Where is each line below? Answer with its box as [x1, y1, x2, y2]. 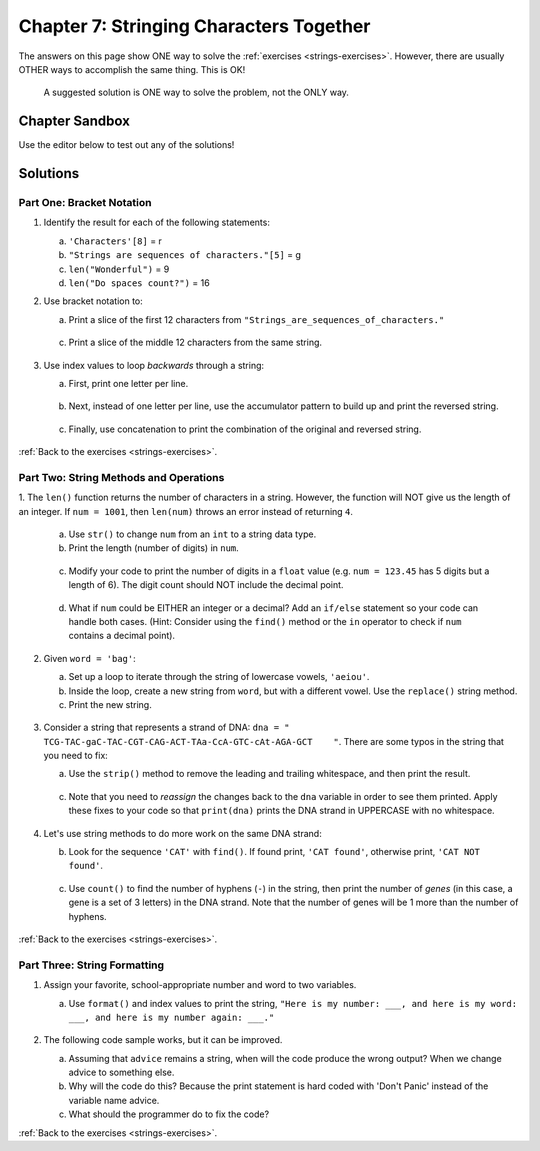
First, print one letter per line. [68, 377, 189, 389]
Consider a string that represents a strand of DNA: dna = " [43, 721, 290, 734]
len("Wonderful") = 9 [68, 263, 170, 275]
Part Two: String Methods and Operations [18, 470, 225, 484]
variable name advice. [68, 1094, 160, 1106]
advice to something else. [68, 1066, 175, 1079]
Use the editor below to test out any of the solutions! [18, 139, 235, 151]
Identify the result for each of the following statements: [43, 216, 270, 229]
